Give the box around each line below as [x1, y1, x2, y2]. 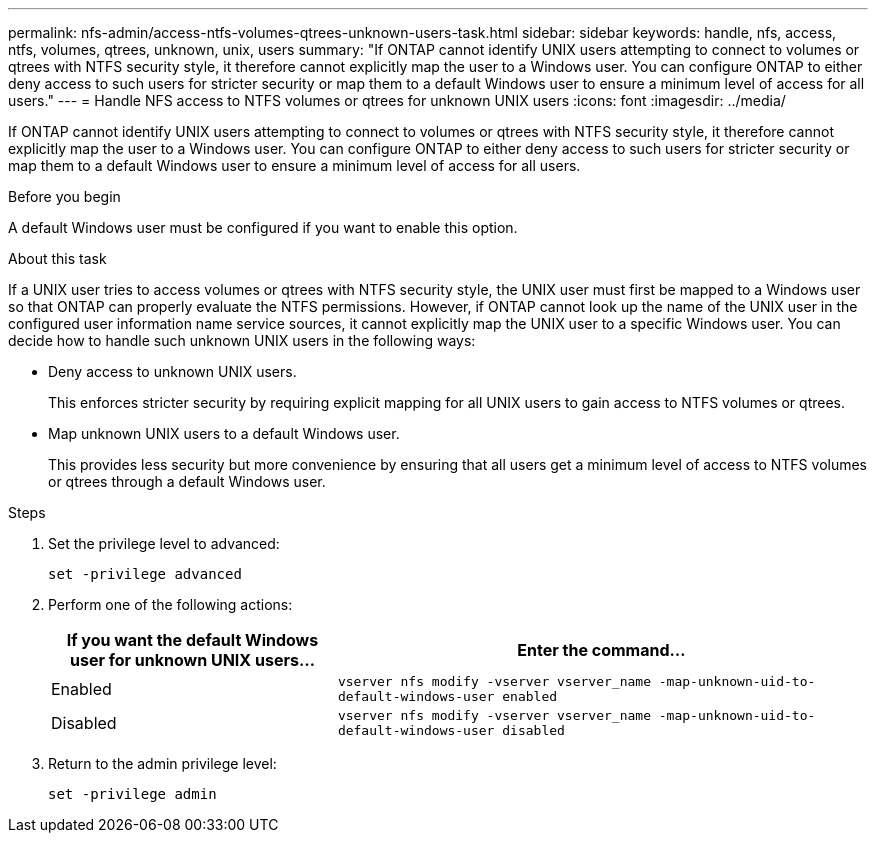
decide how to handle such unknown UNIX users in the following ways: [8, 332, 476, 349]
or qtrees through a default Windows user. [48, 473, 326, 490]
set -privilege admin [48, 786, 217, 802]
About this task [8, 250, 107, 267]
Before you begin [8, 188, 121, 205]
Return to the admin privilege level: [48, 755, 277, 772]
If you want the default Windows [66, 630, 319, 650]
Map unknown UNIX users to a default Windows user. [48, 425, 400, 442]
